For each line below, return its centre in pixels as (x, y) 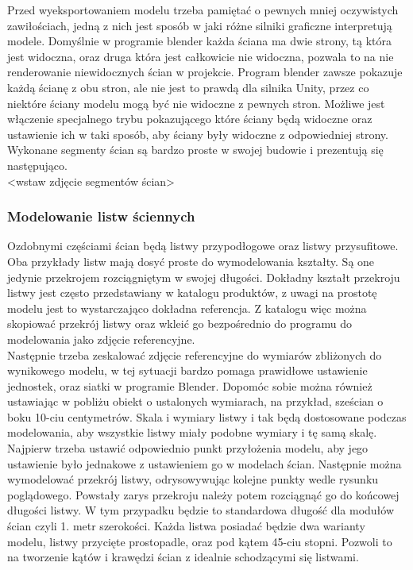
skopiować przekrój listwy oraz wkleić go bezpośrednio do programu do (180, 324)
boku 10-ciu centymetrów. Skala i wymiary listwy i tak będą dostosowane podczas (207, 416)
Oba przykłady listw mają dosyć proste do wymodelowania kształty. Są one (191, 261)
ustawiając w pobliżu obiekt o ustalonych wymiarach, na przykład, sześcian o (195, 401)
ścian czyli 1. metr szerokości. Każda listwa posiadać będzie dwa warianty (186, 526)
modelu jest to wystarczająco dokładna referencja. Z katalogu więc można (187, 308)
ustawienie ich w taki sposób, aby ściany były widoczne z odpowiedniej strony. (198, 134)
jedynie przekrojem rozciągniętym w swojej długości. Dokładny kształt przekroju (204, 277)
